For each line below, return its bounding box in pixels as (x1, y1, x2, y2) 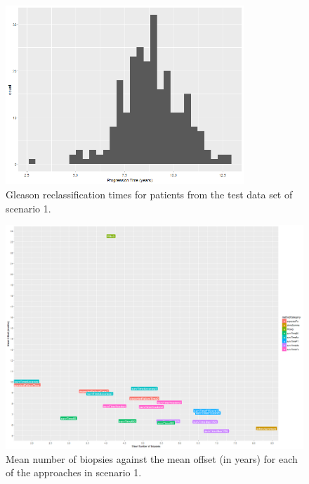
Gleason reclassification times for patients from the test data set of (6, 186, 293, 201)
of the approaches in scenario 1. (6, 465, 142, 480)
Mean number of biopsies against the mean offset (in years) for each (6, 451, 298, 466)
